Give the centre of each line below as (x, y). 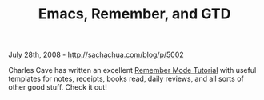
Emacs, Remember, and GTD (134, 14)
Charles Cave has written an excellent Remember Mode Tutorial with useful (132, 70)
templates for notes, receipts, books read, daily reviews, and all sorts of (126, 79)
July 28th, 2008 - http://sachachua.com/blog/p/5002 (96, 55)
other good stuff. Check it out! (58, 87)
